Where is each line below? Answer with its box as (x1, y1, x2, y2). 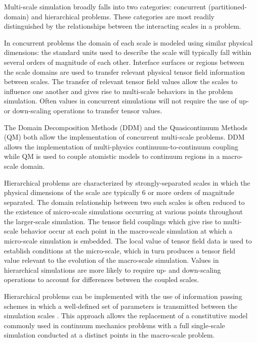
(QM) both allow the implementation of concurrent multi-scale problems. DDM (4, 132, 245, 142)
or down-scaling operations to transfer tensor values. (4, 105, 163, 115)
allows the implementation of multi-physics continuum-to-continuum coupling (4, 141, 238, 151)
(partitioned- (208, 1, 247, 11)
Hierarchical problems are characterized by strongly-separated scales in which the (4, 177, 251, 188)
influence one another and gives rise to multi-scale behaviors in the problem (4, 86, 233, 96)
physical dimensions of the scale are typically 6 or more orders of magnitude (4, 187, 235, 197)
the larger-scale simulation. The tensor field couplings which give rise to (4, 216, 221, 226)
